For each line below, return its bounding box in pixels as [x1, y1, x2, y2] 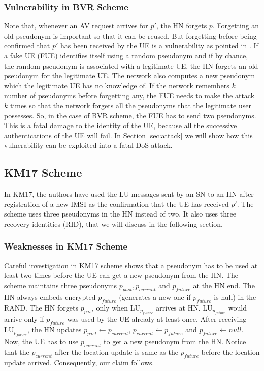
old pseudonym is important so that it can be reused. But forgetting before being [4, 30, 257, 41]
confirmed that [4, 40, 50, 51]
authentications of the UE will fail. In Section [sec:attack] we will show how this [4, 130, 253, 140]
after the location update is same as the [54, 346, 178, 357]
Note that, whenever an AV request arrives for [4, 20, 148, 31]
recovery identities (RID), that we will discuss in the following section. [4, 218, 223, 229]
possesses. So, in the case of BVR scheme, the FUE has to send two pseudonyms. [4, 110, 256, 120]
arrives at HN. [156, 302, 201, 313]
